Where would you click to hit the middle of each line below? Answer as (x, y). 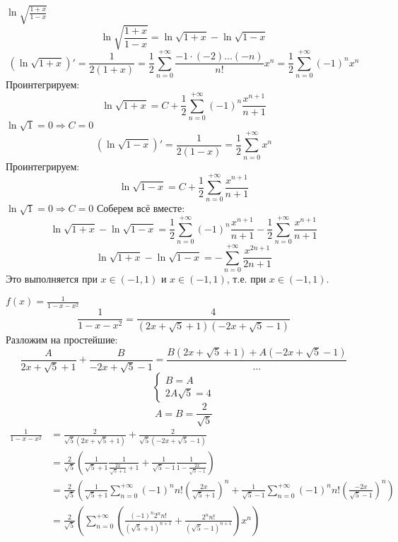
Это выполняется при (52, 279)
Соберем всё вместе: (141, 208)
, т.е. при (246, 279)
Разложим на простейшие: (62, 340)
